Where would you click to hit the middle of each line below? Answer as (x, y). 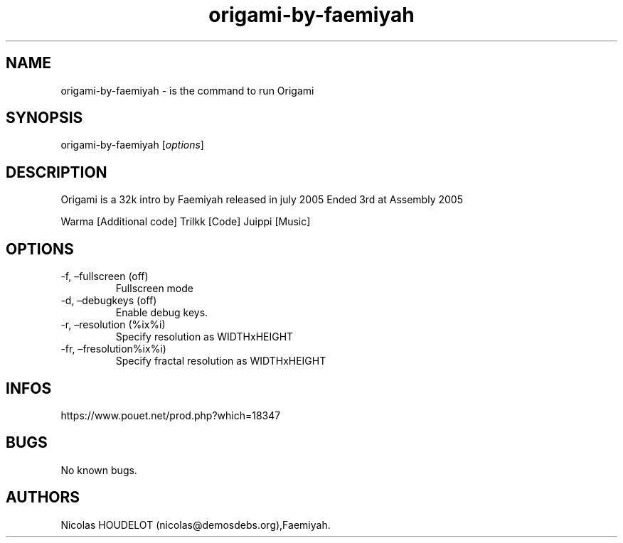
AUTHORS (43, 498)
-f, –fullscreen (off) (105, 276)
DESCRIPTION (57, 172)
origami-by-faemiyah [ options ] (132, 145)
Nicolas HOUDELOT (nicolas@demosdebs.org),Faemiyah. (196, 525)
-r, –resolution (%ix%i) (113, 325)
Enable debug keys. (162, 313)
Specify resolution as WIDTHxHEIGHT (204, 337)
